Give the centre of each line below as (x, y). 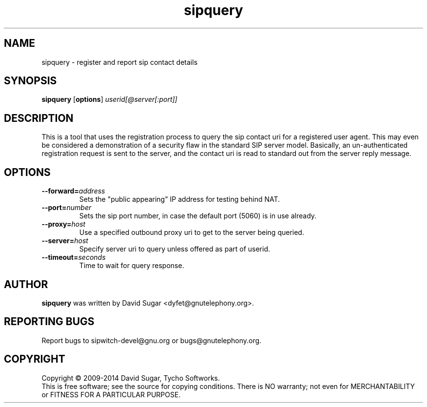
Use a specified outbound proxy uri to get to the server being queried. (192, 233)
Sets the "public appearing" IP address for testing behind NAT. (180, 199)
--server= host (65, 241)
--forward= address (73, 191)
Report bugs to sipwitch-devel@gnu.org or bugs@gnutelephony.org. (152, 340)
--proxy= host (64, 224)
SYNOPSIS (30, 81)
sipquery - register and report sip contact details (120, 62)
